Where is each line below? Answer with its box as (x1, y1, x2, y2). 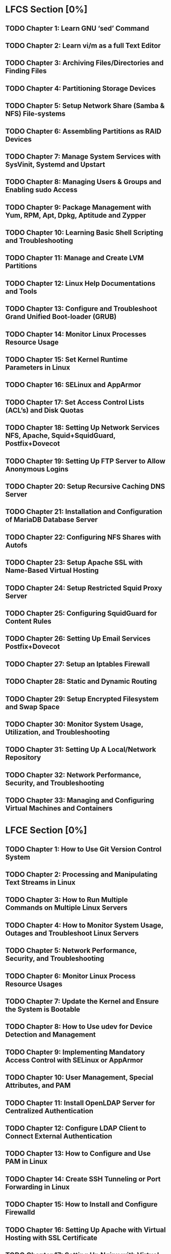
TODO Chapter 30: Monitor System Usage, (5, 720, 143, 728)
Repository (5, 753, 41, 762)
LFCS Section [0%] (5, 4, 88, 15)
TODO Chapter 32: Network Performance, (5, 771, 141, 779)
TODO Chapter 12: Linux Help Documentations (5, 279, 156, 287)
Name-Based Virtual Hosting (5, 566, 99, 575)
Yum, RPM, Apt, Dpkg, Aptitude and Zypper (5, 211, 146, 219)
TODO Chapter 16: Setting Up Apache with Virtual (5, 1225, 166, 1234)
